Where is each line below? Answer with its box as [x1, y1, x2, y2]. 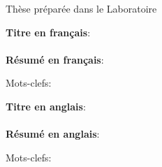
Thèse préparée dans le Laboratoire [6, 1, 157, 15]
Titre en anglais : [6, 99, 86, 113]
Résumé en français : [6, 52, 104, 66]
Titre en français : [6, 24, 91, 39]
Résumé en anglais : [6, 126, 100, 141]
